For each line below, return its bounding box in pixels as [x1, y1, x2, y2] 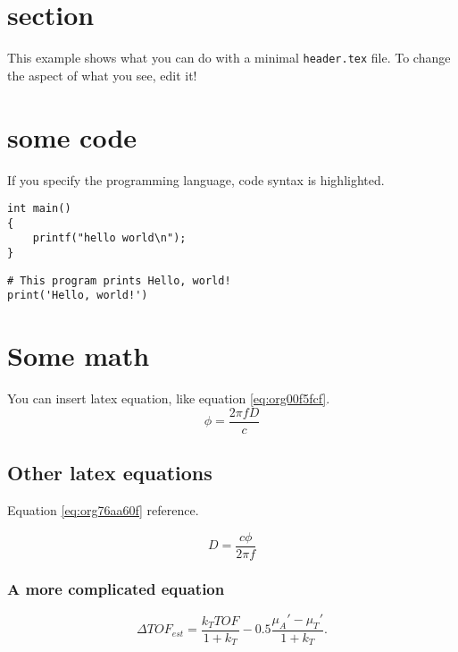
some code [7, 118, 137, 155]
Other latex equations [7, 459, 212, 487]
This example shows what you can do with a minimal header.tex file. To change [7, 48, 451, 67]
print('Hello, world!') [7, 289, 148, 302]
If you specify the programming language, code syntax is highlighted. [7, 170, 385, 189]
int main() [7, 202, 71, 216]
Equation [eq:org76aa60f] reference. [7, 501, 199, 520]
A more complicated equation [7, 577, 225, 599]
